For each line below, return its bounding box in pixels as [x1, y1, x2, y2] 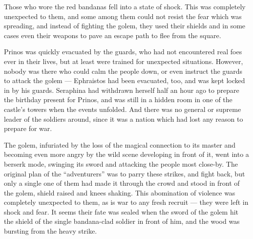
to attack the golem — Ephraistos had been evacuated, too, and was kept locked [4, 75, 245, 86]
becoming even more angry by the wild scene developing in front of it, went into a [4, 149, 249, 159]
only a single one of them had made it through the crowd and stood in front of [4, 178, 240, 188]
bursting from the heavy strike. [4, 226, 97, 236]
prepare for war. [4, 123, 52, 133]
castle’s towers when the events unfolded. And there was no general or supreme [4, 104, 241, 114]
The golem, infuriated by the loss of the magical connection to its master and [4, 139, 236, 150]
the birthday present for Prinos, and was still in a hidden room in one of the [4, 94, 232, 105]
